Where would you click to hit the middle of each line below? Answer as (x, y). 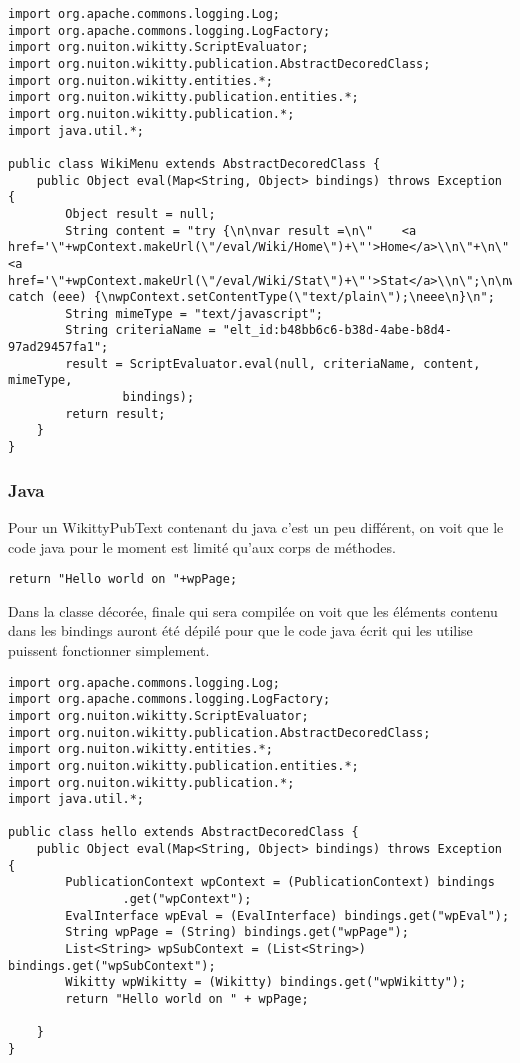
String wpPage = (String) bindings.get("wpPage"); (237, 932)
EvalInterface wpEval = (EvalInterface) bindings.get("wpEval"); (287, 915)
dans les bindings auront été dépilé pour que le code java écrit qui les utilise (240, 630)
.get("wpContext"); (187, 899)
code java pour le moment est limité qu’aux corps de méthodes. (202, 546)
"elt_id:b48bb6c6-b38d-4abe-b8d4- (337, 330)
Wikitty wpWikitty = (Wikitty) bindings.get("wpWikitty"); (266, 982)
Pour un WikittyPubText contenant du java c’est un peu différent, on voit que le (256, 526)
